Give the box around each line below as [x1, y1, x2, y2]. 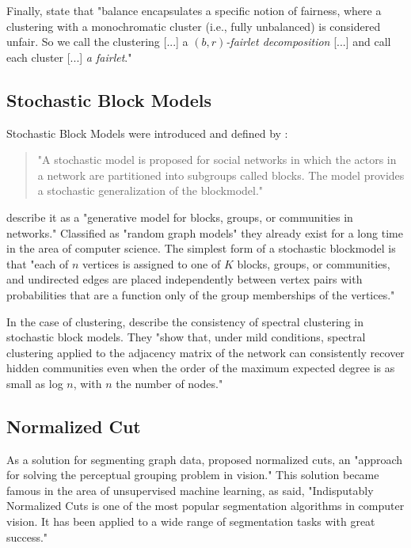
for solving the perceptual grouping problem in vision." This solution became [6, 466, 379, 483]
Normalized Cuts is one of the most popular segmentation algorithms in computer [6, 497, 405, 514]
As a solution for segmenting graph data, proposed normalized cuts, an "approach [6, 451, 403, 467]
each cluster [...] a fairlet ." [6, 48, 132, 65]
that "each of [6, 255, 69, 272]
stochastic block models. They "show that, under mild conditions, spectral [6, 329, 366, 345]
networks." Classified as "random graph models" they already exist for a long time [6, 224, 403, 241]
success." [6, 528, 48, 545]
